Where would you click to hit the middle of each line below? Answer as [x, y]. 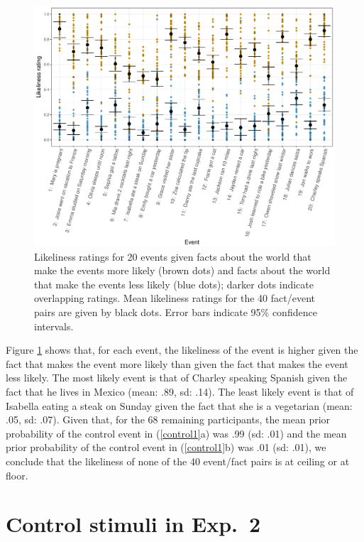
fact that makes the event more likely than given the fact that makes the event [177, 363]
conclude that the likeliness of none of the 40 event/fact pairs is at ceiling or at [178, 461]
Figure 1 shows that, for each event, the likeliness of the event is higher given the [182, 350]
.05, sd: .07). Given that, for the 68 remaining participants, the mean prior [168, 419]
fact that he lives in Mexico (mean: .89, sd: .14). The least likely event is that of [180, 392]
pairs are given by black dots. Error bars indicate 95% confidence [176, 312]
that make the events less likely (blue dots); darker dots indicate [174, 284]
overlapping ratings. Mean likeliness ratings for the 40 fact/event [175, 298]
